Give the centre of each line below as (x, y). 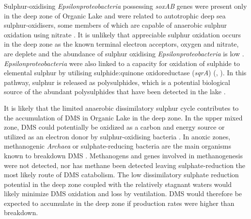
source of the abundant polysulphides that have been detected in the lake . (115, 92)
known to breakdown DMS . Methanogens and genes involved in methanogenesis (123, 155)
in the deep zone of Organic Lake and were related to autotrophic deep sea (115, 15)
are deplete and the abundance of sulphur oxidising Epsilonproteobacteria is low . (124, 53)
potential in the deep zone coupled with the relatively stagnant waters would (118, 184)
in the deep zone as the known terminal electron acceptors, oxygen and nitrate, (121, 44)
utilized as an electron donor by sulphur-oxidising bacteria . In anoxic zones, (117, 136)
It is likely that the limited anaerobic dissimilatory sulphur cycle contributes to (121, 108)
